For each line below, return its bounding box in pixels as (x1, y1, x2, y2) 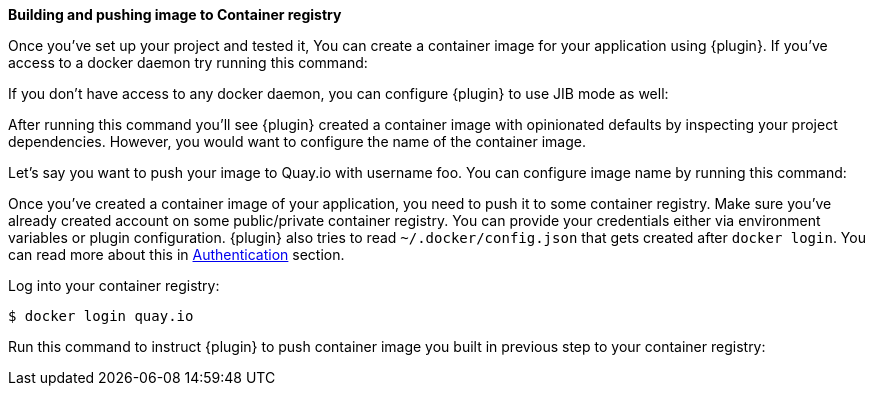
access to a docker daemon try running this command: (8, 54, 368, 71)
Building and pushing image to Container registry (8, 6, 342, 23)
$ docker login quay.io (8, 308, 194, 324)
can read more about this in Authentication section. (8, 246, 345, 263)
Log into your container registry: (8, 277, 220, 294)
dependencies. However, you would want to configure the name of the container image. (8, 133, 586, 150)
